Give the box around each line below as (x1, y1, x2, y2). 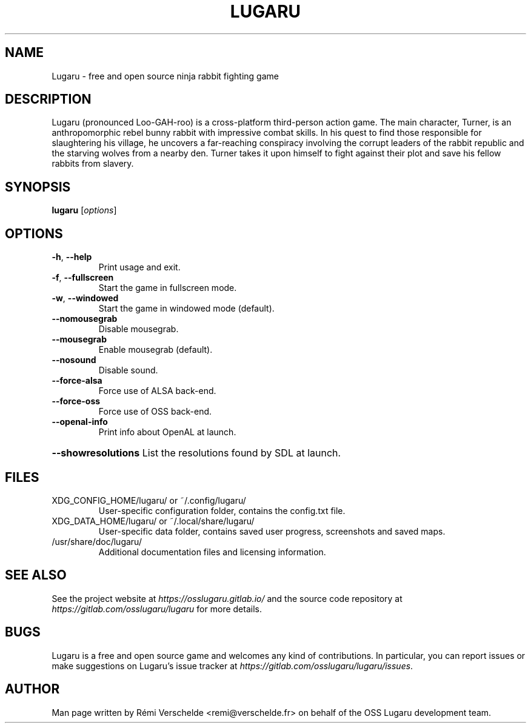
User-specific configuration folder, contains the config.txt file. (98, 505, 346, 516)
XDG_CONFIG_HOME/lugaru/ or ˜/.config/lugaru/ (52, 495, 246, 506)
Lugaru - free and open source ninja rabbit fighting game (52, 70, 279, 81)
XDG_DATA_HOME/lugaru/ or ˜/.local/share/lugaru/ (52, 515, 255, 526)
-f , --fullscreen (52, 272, 114, 283)
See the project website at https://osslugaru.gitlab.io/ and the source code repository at (52, 593, 402, 604)
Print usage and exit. (98, 262, 181, 273)
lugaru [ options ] (52, 205, 117, 216)
